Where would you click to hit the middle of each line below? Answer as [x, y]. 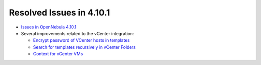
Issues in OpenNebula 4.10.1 [49, 27]
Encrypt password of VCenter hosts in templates [81, 40]
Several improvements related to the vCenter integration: [77, 33]
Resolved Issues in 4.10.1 [59, 13]
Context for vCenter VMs [58, 54]
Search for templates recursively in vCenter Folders [84, 47]
